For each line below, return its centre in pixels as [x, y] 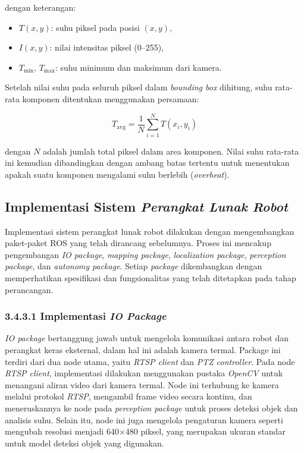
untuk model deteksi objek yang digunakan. [84, 443]
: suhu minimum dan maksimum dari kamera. [138, 67]
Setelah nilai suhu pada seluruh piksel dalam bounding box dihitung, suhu [139, 87]
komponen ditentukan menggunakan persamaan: [111, 98]
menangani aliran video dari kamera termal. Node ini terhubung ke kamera [142, 384]
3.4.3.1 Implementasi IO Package [86, 316]
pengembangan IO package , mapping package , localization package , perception [145, 254]
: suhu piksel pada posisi [95, 27]
